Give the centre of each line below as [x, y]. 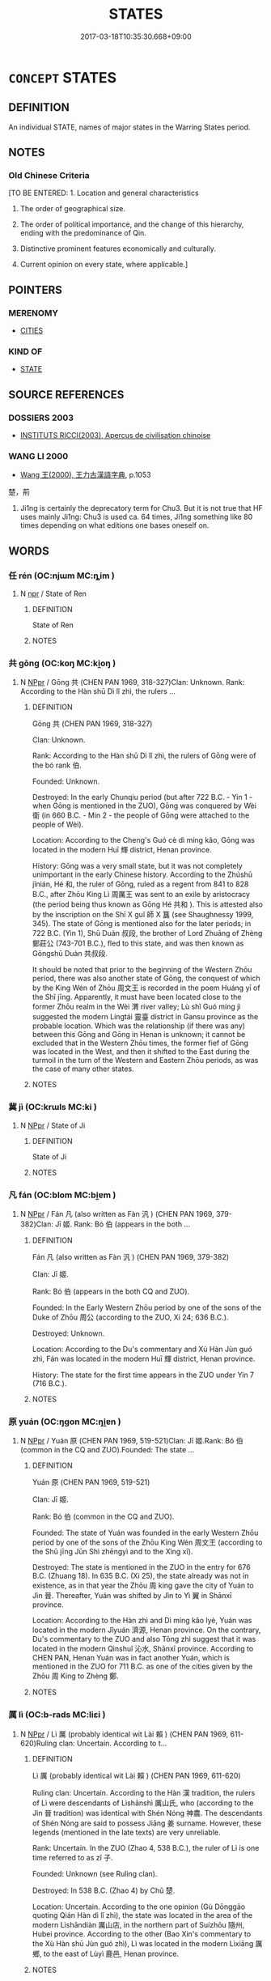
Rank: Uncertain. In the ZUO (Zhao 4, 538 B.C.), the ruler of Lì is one [146, 1847]
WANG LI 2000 [38, 457]
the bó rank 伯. [57, 765]
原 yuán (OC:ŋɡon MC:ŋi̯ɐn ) [65, 1422]
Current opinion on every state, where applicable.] [104, 265]
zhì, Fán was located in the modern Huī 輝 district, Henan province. [144, 1358]
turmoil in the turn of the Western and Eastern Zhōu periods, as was [145, 1061]
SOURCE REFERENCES [66, 395]
